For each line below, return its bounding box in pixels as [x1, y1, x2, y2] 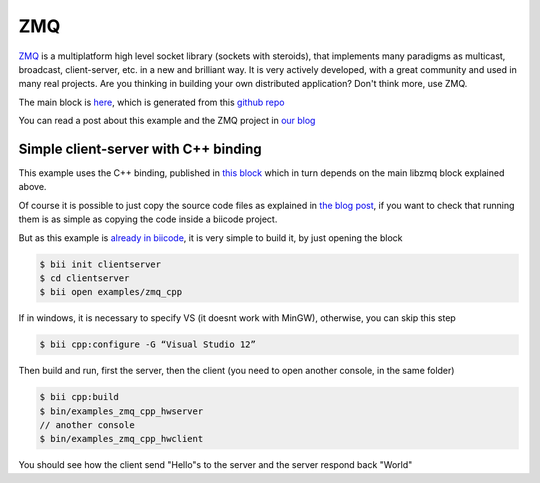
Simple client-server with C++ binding [18, 140, 262, 157]
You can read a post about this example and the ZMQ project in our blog [18, 115, 316, 127]
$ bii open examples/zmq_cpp [39, 286, 183, 298]
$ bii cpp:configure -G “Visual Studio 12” [39, 339, 257, 350]
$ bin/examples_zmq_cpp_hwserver [39, 405, 204, 417]
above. [18, 181, 47, 193]
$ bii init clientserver [39, 258, 162, 270]
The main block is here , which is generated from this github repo [18, 96, 285, 108]
